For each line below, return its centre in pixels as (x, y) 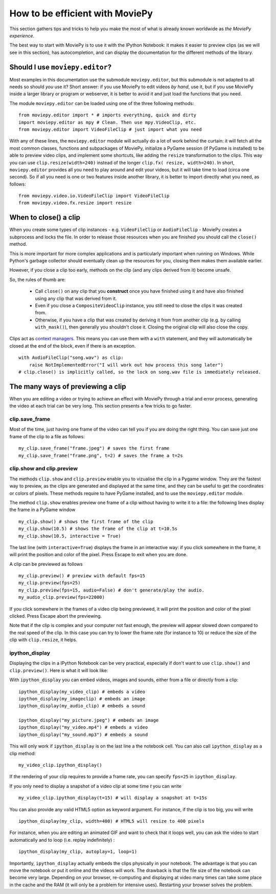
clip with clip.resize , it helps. (43, 640)
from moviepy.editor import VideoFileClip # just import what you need (110, 129)
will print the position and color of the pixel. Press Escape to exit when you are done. (98, 555)
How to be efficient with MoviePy (81, 13)
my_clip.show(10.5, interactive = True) (70, 536)
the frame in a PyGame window (42, 510)
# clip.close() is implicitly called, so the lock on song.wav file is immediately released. (140, 372)
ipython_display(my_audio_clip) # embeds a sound (82, 706)
